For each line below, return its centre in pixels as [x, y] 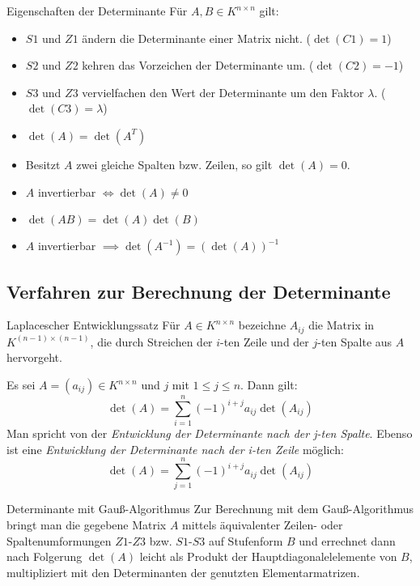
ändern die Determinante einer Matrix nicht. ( [197, 38]
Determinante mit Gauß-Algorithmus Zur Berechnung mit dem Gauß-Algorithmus [210, 509]
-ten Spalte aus [355, 341]
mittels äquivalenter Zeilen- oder [263, 525]
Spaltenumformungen [59, 540]
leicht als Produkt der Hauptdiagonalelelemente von [268, 556]
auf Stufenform [246, 540]
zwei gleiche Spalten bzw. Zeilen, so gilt [174, 164]
